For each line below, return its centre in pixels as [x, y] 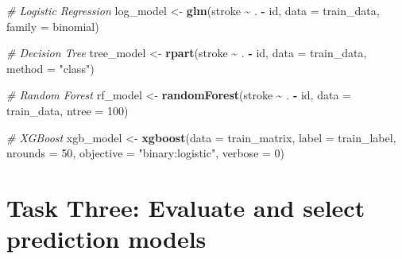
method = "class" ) [50, 68]
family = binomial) [53, 26]
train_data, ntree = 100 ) [68, 110]
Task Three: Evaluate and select [186, 207]
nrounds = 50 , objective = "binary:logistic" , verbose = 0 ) [146, 153]
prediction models [106, 239]
